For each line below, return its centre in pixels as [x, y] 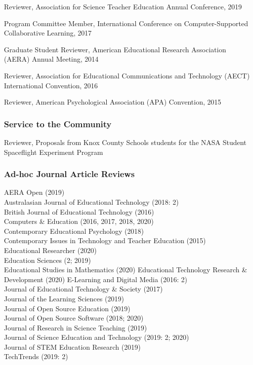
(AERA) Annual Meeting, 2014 [51, 59]
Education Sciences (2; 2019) [48, 260]
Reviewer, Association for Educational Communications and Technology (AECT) [127, 75]
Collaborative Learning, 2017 [48, 33]
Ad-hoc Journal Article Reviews [69, 174]
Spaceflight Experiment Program [54, 152]
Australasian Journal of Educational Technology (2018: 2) [91, 201]
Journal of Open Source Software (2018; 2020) [74, 318]
